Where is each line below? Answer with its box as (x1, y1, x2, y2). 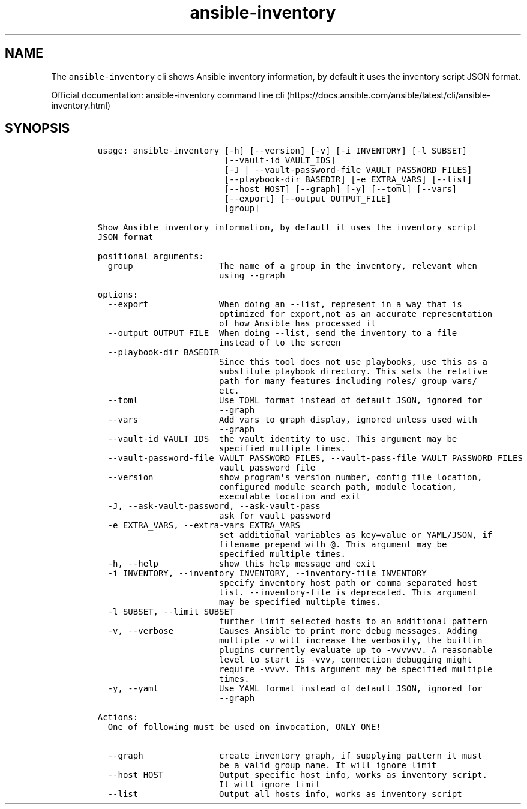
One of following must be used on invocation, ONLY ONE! (107, 722, 381, 732)
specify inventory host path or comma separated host (219, 578, 477, 588)
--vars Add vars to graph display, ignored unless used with (107, 415, 477, 425)
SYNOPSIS (5, 121, 70, 136)
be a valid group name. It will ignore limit (219, 760, 437, 771)
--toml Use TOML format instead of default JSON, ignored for (107, 395, 483, 406)
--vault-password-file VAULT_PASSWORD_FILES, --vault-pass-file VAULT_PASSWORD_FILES (107, 453, 523, 463)
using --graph (219, 271, 285, 281)
